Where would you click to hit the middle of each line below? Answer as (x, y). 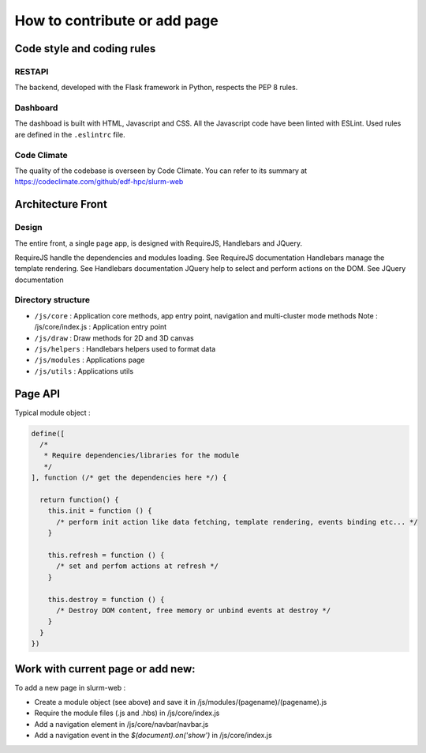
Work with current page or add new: (105, 669)
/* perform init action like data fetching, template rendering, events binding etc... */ (237, 522)
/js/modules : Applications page (90, 360)
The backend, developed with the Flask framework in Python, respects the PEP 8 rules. (156, 88)
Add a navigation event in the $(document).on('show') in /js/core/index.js (153, 736)
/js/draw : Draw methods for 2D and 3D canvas (114, 338)
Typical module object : (52, 412)
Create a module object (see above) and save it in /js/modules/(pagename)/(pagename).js (181, 702)
